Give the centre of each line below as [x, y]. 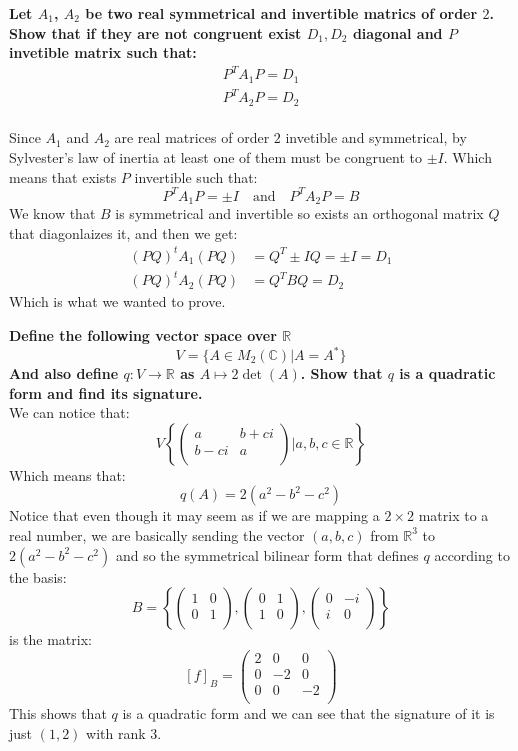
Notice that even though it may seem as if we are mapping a [194, 515]
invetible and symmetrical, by [376, 137]
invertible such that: [196, 176]
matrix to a [453, 515]
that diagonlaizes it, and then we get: [123, 232]
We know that [52, 213]
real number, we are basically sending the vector [157, 534]
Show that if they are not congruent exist [155, 32]
